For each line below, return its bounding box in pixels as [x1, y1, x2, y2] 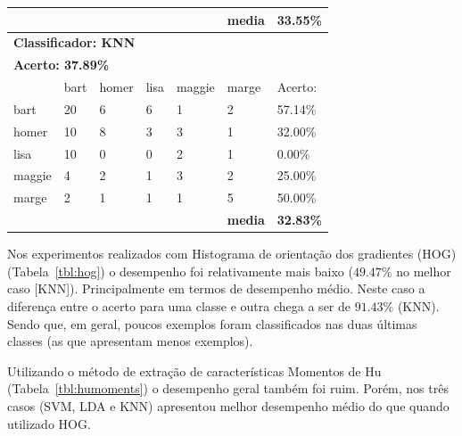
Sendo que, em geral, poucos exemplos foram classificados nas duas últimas [7, 314, 417, 333]
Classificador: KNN [13, 33, 136, 52]
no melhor [396, 261, 451, 280]
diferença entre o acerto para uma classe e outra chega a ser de [7, 296, 351, 315]
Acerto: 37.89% [13, 55, 110, 74]
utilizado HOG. [7, 414, 91, 432]
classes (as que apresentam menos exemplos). [7, 332, 253, 350]
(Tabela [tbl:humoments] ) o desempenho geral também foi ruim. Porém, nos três [7, 379, 449, 398]
